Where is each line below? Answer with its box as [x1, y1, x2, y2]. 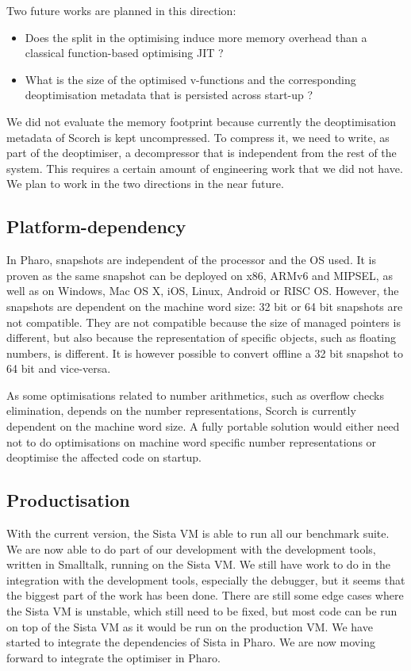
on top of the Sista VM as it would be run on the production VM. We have [6, 618, 373, 635]
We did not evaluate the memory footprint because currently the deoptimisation [6, 113, 397, 129]
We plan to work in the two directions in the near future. [6, 175, 284, 192]
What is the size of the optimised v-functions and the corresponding [25, 71, 356, 87]
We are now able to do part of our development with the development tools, [6, 540, 376, 557]
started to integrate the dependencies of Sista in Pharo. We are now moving [6, 634, 375, 650]
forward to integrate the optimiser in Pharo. [6, 649, 221, 665]
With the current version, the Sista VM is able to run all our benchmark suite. [6, 525, 390, 542]
